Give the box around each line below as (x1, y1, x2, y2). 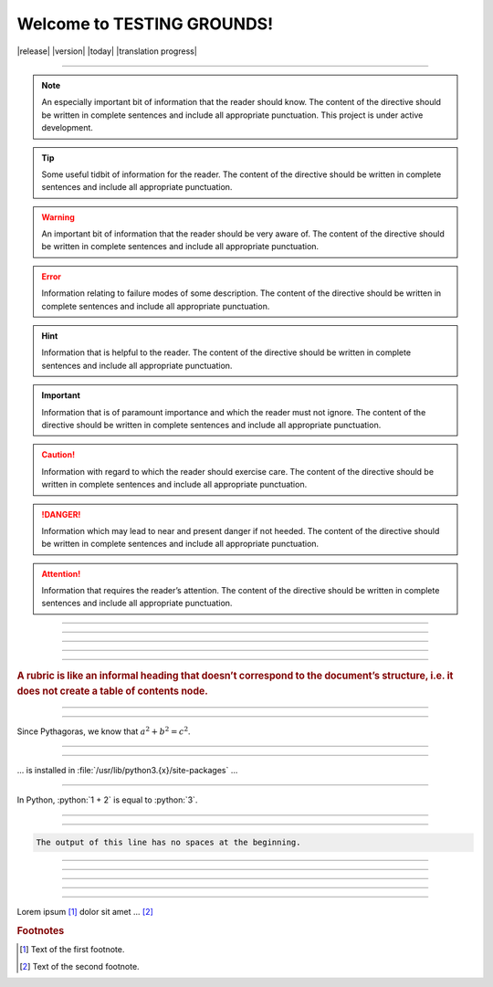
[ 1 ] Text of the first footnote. (19, 944, 125, 955)
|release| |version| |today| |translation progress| (16, 46, 198, 57)
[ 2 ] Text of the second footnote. (19, 961, 141, 971)
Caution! (41, 449, 76, 460)
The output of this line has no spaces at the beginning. (36, 837, 301, 848)
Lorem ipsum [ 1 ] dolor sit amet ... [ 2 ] (16, 907, 154, 918)
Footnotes (16, 925, 65, 938)
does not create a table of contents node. (16, 685, 209, 698)
